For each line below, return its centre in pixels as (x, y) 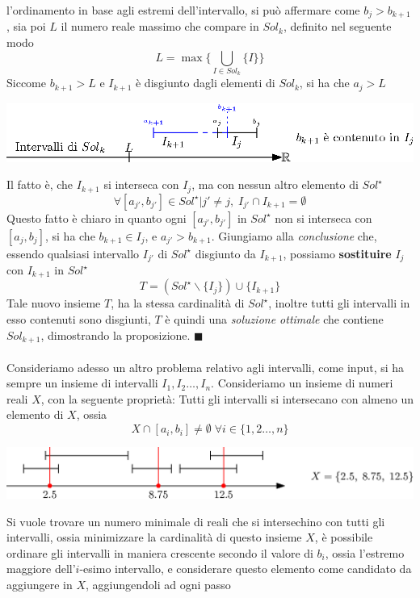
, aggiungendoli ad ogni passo (158, 585)
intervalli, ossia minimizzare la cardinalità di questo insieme (154, 537)
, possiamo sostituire (337, 253)
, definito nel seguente (337, 26)
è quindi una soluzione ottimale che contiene (274, 319)
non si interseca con (323, 217)
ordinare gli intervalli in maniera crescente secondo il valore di (160, 552)
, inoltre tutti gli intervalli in (339, 303)
